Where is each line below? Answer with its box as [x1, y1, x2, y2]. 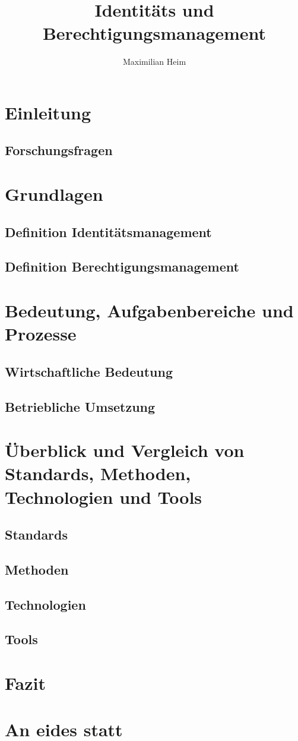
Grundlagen [5, 182, 103, 206]
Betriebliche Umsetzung [5, 397, 156, 415]
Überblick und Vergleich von [5, 438, 245, 462]
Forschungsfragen [5, 141, 113, 159]
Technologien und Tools [5, 484, 202, 509]
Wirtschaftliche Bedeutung [5, 362, 173, 380]
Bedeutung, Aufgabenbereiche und [5, 298, 294, 322]
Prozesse [5, 321, 77, 346]
